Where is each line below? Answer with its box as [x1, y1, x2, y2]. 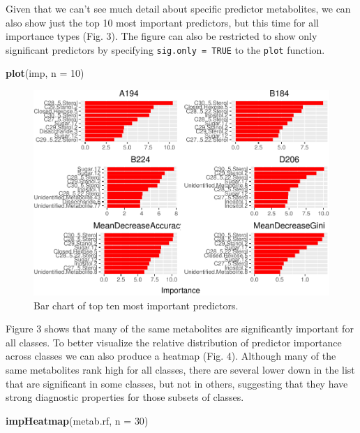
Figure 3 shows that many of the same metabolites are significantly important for [6, 321, 354, 336]
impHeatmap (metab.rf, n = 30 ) [6, 413, 149, 427]
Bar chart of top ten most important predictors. [33, 298, 239, 312]
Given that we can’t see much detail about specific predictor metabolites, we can [6, 1, 351, 15]
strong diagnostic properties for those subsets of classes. [6, 390, 244, 404]
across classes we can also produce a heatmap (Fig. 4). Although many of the [6, 348, 336, 363]
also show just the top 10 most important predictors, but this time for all [6, 15, 320, 29]
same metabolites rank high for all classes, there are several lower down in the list [6, 362, 355, 376]
